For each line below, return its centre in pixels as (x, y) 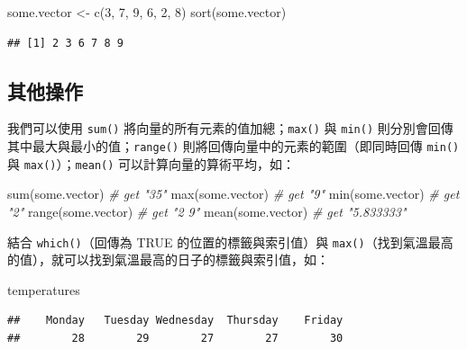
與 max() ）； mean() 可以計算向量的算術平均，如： (151, 163)
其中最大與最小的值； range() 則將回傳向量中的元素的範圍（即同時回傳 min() (233, 146)
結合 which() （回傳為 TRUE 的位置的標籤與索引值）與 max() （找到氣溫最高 (230, 242)
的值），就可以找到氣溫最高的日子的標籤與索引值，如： (168, 260)
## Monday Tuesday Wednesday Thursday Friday (175, 321)
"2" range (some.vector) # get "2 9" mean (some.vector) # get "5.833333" (207, 211)
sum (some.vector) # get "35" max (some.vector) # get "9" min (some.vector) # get (233, 194)
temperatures (44, 289)
